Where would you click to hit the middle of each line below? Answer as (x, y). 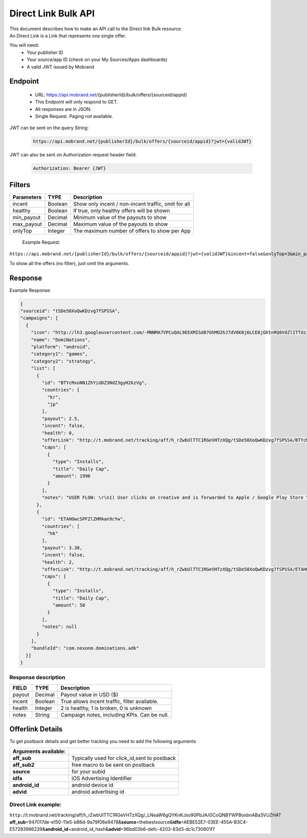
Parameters (27, 197)
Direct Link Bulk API (52, 13)
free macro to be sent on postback (113, 765)
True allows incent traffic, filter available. (109, 701)
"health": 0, (58, 433)
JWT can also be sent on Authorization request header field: (73, 155)
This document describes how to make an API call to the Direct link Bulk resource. (96, 29)
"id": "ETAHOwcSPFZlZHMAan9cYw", (84, 519)
